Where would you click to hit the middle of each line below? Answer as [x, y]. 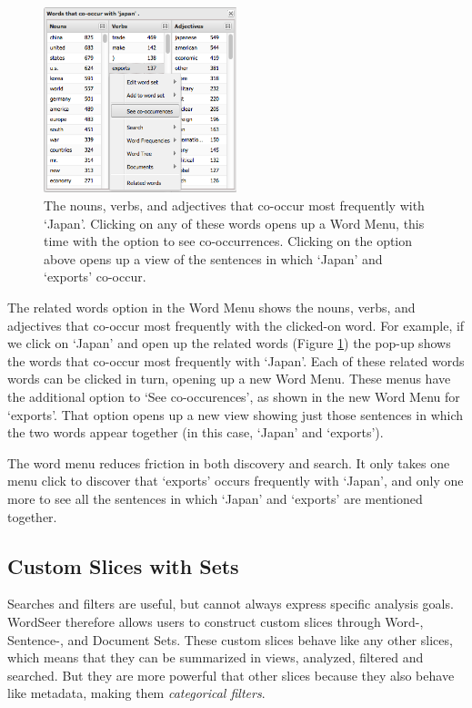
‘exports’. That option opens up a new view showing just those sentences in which [236, 414]
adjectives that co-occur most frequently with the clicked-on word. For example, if [236, 325]
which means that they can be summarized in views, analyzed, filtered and [216, 657]
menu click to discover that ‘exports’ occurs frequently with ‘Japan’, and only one [236, 481]
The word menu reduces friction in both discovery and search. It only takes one [229, 462]
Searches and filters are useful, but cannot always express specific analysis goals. [231, 604]
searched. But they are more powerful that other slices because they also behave [231, 675]
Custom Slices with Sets [123, 565]
